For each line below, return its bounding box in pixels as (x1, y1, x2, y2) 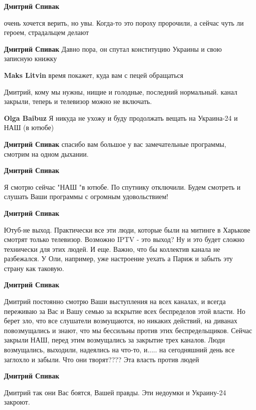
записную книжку (4, 53, 57, 64)
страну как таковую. (4, 263, 64, 273)
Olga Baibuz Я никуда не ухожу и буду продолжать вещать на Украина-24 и (4, 112, 238, 123)
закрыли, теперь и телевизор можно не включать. (4, 96, 152, 106)
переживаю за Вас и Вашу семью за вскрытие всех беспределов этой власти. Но (4, 306, 246, 316)
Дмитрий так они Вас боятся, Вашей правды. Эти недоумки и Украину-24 (4, 387, 226, 397)
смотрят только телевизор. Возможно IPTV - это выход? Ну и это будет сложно (4, 234, 245, 244)
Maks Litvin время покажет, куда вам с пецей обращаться (4, 69, 184, 80)
